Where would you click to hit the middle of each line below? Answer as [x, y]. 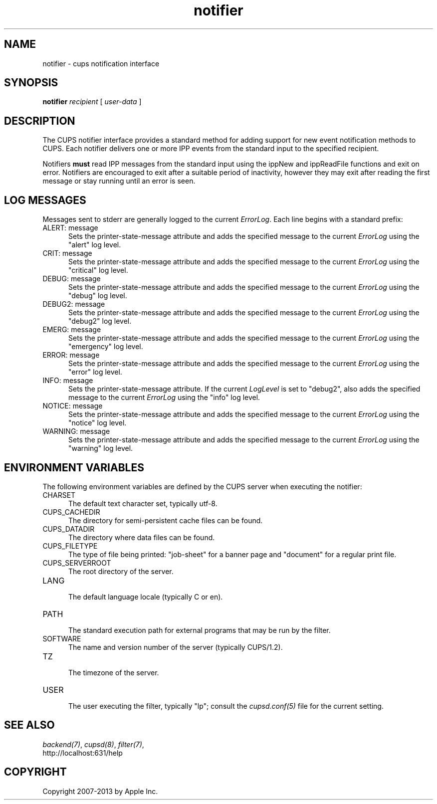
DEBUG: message [72, 279]
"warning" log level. [101, 448]
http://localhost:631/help [83, 753]
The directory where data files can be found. [142, 537]
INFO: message [68, 381]
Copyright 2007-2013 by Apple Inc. [100, 791]
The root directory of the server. [121, 571]
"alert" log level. [95, 245]
